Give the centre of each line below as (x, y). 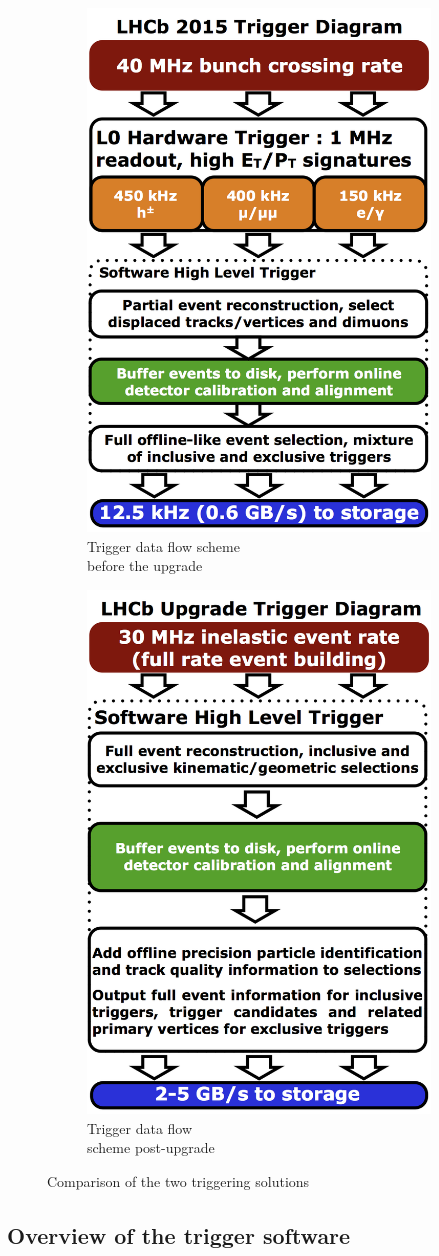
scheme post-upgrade (151, 1147)
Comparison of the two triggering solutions (178, 1180)
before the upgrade (145, 565)
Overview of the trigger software (179, 1234)
